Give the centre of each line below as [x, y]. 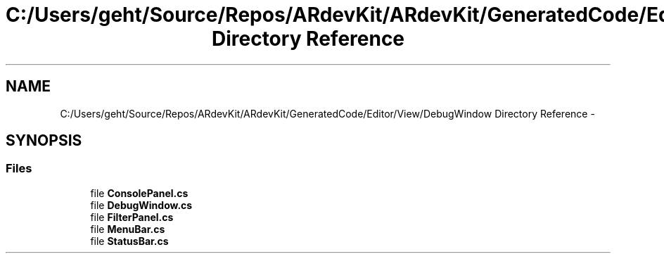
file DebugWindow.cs [141, 205]
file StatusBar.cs [129, 241]
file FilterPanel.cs [132, 217]
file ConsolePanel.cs [139, 193]
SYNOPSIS [44, 141]
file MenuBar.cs [128, 229]
